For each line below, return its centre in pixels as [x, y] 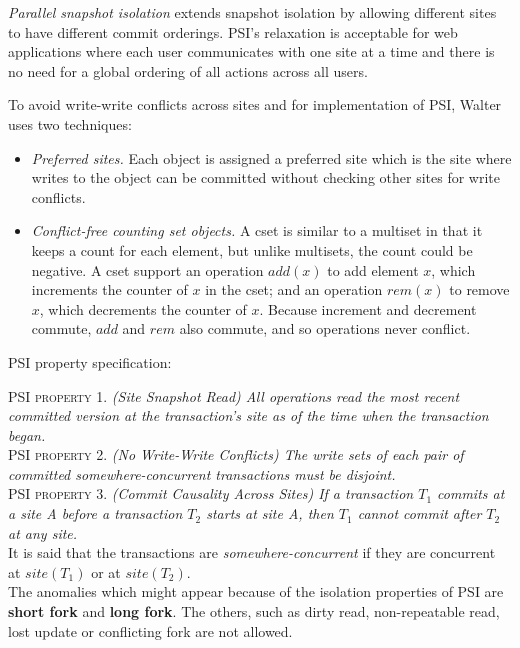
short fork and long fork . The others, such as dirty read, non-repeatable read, [254, 611]
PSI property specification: [90, 361]
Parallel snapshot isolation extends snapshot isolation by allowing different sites [252, 12]
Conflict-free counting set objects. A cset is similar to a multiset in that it [257, 230]
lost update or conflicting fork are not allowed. [150, 630]
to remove [479, 289]
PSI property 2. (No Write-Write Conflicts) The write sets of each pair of [236, 454]
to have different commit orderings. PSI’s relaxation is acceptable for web [233, 31]
